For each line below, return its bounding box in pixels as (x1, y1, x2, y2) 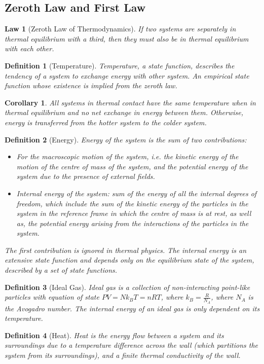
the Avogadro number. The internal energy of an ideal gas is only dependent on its (5, 303, 260, 313)
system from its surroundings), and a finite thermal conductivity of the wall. (5, 349, 241, 360)
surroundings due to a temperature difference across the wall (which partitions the (5, 340, 258, 350)
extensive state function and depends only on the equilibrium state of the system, (5, 254, 254, 265)
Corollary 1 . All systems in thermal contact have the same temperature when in (5, 97, 256, 107)
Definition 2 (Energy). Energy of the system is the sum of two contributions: (5, 134, 247, 144)
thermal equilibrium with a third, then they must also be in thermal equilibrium (5, 33, 249, 44)
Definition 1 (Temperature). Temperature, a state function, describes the (5, 60, 235, 70)
